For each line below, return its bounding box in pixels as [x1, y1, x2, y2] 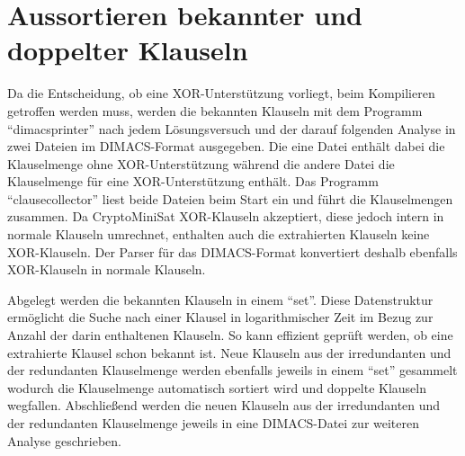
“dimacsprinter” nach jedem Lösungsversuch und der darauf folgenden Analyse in [7, 119, 456, 138]
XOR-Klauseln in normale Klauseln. [7, 260, 206, 279]
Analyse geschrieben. [7, 431, 121, 450]
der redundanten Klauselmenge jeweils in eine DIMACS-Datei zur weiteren [7, 414, 420, 432]
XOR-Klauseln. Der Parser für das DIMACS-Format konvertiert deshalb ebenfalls [7, 242, 458, 261]
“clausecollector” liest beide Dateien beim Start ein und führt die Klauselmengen [7, 189, 453, 208]
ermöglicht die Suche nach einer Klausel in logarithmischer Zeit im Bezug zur [7, 308, 434, 326]
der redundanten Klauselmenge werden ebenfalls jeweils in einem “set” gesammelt [7, 361, 458, 380]
